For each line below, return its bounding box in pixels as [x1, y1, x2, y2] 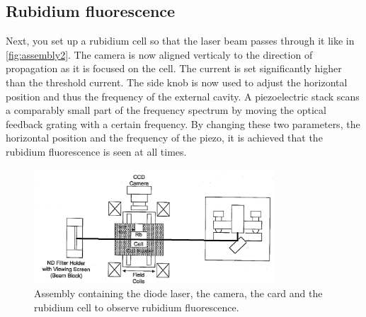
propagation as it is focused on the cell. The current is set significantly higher [6, 61, 342, 76]
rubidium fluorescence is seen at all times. [6, 144, 187, 158]
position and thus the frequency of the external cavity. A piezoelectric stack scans [6, 88, 360, 103]
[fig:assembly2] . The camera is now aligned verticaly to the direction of [6, 47, 313, 62]
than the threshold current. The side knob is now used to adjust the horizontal [6, 74, 348, 89]
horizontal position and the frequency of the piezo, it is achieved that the [6, 130, 323, 145]
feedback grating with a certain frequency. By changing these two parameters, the [6, 116, 360, 131]
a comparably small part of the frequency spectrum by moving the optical [6, 103, 326, 117]
